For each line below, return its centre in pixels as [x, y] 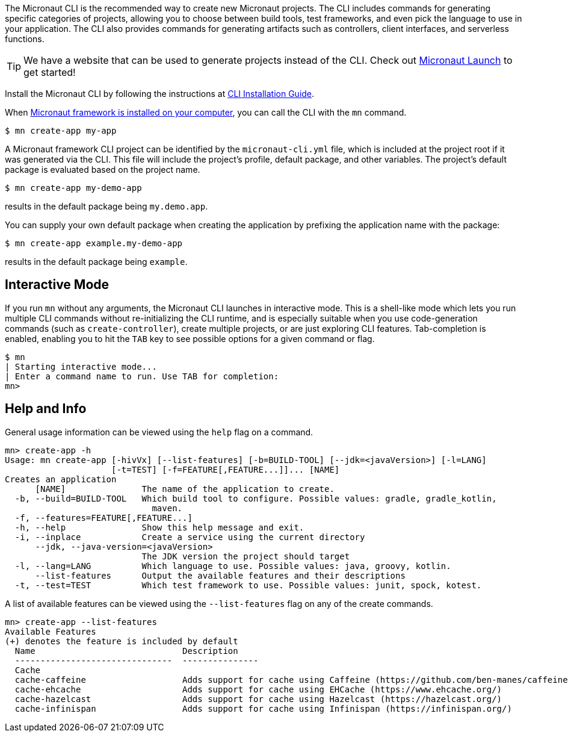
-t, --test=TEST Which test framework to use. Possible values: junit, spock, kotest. [248, 585]
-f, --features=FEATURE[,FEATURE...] [103, 518]
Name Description [126, 651]
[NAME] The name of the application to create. [185, 489]
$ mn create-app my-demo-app [73, 188]
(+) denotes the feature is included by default [122, 641]
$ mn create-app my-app [61, 131]
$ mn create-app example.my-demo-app [94, 243]
